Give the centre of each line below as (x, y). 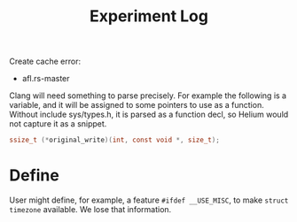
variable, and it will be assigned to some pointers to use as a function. (137, 105)
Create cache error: (45, 61)
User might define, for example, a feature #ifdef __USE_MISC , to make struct (149, 200)
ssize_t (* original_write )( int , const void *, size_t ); (114, 140)
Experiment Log (149, 16)
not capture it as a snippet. (58, 124)
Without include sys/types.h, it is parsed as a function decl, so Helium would (149, 115)
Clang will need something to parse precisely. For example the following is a (148, 96)
